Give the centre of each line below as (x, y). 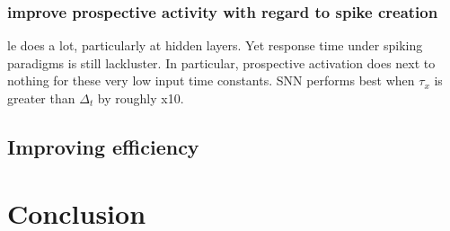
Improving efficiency (103, 146)
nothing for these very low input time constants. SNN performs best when (211, 80)
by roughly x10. (141, 98)
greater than (41, 98)
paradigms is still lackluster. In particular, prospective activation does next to (221, 62)
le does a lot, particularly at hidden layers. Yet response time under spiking (215, 45)
